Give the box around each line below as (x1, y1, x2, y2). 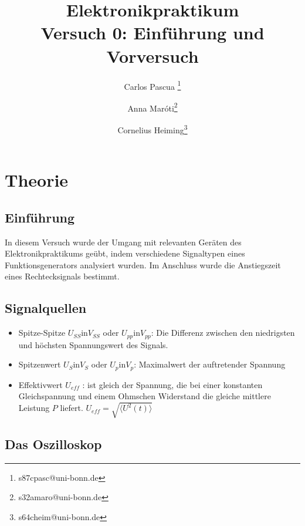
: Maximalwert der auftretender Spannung (134, 358, 286, 370)
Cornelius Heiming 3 (117, 122, 188, 136)
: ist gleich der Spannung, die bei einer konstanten (82, 378, 263, 390)
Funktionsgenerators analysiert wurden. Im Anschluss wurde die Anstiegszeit (5, 258, 281, 271)
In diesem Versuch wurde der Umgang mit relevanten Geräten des (5, 235, 242, 248)
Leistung (18, 402, 50, 414)
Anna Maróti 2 (127, 100, 178, 114)
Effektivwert (18, 378, 63, 390)
